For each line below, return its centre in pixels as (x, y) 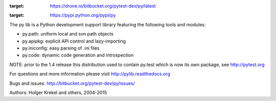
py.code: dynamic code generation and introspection (78, 55)
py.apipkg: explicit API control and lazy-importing (74, 41)
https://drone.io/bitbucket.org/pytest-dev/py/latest (103, 6)
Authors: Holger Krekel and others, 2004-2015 (58, 92)
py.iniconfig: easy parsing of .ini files (61, 48)
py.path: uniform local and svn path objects (68, 34)
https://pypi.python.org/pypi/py (83, 15)
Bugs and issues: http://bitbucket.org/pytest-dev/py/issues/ (72, 83)
